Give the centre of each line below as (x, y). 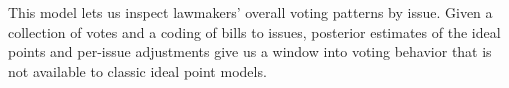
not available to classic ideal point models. (137, 70)
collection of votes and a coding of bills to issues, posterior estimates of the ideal (254, 31)
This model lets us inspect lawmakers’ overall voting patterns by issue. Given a (250, 12)
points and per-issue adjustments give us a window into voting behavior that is (250, 51)
